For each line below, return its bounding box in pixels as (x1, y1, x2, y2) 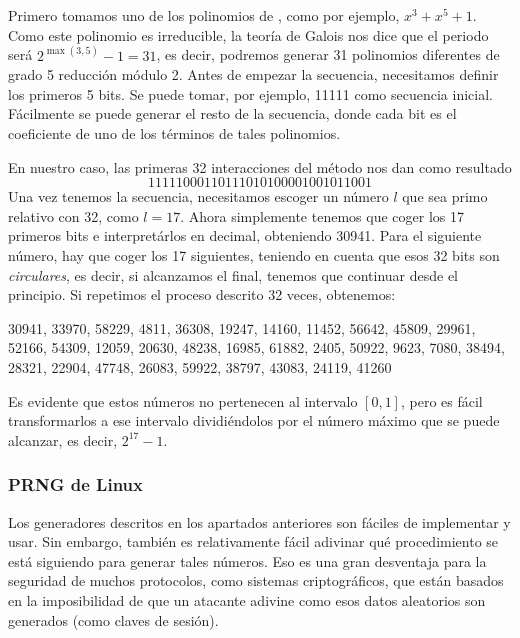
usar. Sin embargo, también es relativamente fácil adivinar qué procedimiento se (8, 531, 499, 552)
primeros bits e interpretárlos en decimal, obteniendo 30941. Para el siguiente (8, 225, 482, 246)
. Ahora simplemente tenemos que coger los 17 (180, 205, 464, 226)
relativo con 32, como (8, 205, 139, 226)
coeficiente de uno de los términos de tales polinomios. (8, 123, 341, 143)
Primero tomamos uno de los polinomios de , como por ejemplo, (8, 5, 400, 25)
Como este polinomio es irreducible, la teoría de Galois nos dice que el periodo (8, 24, 489, 45)
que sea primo (402, 186, 488, 207)
